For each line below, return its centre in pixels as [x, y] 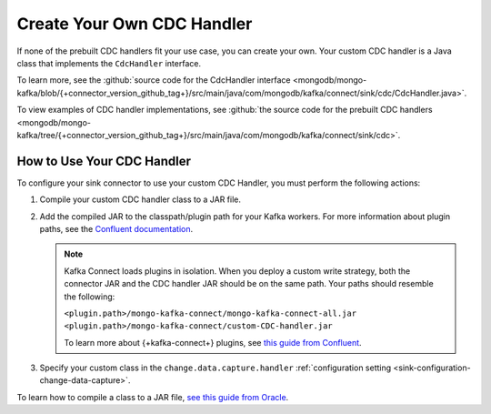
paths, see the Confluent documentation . [116, 228]
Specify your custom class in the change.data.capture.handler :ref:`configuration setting [215, 368]
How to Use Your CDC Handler [104, 161]
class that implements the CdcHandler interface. [109, 63]
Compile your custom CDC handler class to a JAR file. [140, 199]
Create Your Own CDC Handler [135, 24]
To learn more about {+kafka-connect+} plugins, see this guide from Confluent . [213, 342]
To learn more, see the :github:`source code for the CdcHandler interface [154, 80]
